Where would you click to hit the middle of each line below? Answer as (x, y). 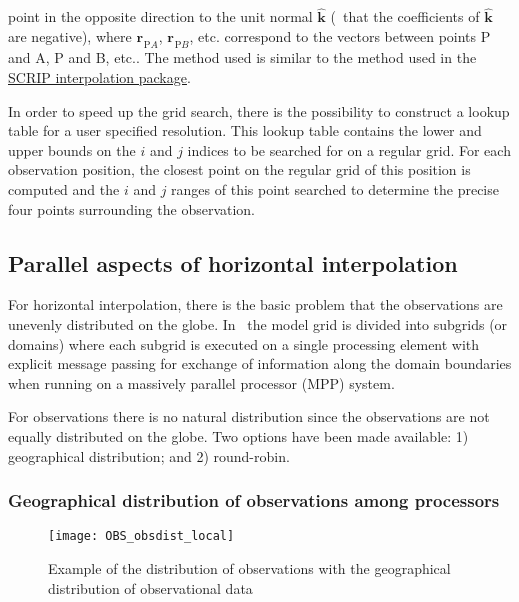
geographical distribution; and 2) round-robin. (149, 455)
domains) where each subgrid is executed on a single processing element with (244, 343)
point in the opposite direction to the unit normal (160, 16)
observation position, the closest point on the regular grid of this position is (239, 169)
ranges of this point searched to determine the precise (335, 188)
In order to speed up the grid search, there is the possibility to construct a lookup (259, 110)
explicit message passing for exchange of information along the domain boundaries (260, 363)
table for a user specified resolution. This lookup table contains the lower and (245, 130)
